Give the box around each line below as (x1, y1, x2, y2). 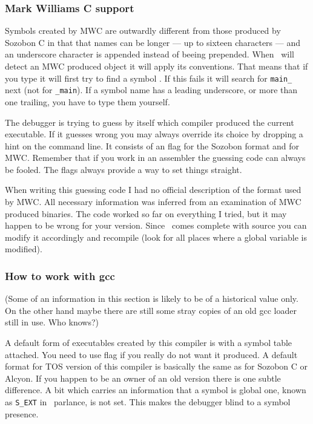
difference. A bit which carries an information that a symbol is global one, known (5, 383, 306, 396)
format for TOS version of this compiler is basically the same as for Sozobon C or (5, 360, 308, 373)
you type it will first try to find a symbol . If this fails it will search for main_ (5, 71, 292, 84)
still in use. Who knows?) (5, 316, 99, 328)
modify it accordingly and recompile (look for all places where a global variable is (5, 230, 307, 243)
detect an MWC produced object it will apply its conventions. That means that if (5, 60, 308, 72)
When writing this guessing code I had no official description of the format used (5, 183, 301, 196)
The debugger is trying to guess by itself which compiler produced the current (5, 116, 294, 128)
